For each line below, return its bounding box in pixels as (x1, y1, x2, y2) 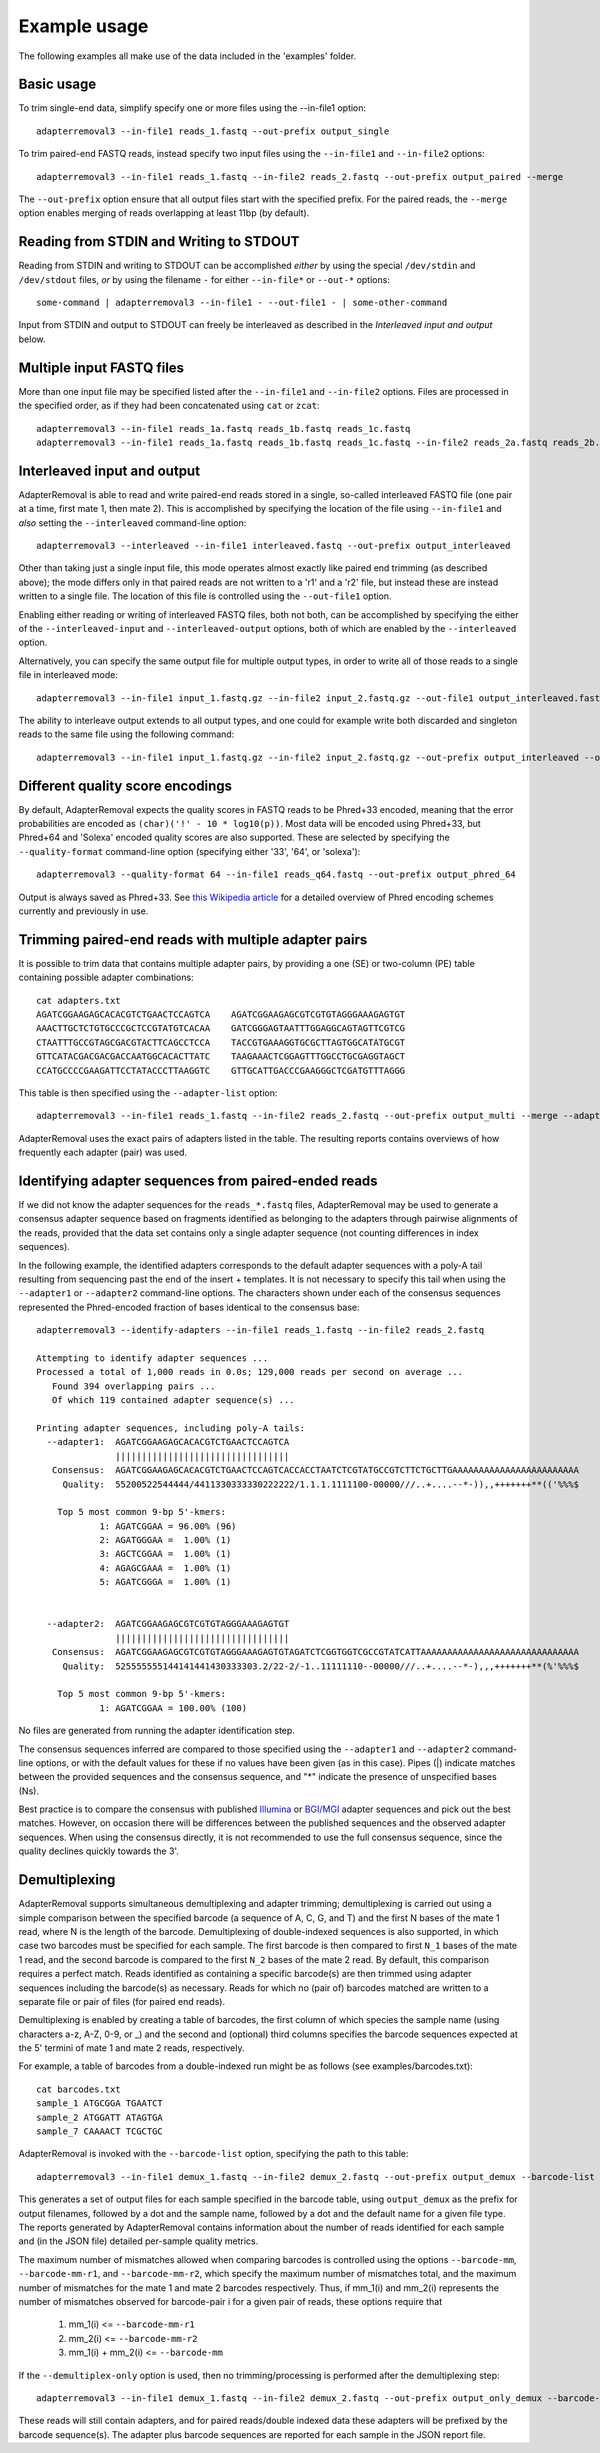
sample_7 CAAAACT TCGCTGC (36, 2126, 164, 2137)
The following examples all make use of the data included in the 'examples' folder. (18, 50, 357, 62)
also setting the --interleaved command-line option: (18, 516, 247, 529)
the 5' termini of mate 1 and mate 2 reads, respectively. (18, 2042, 245, 2054)
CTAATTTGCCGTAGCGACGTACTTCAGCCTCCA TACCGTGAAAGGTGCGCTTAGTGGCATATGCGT (36, 1036, 406, 1048)
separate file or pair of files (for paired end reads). (18, 1995, 225, 2007)
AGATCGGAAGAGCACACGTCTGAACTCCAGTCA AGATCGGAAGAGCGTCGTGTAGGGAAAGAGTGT (36, 1009, 406, 1020)
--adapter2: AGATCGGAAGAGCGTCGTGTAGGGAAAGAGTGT (46, 1618, 290, 1630)
